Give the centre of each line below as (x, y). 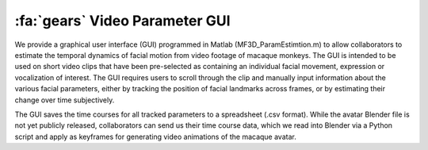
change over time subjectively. (65, 100)
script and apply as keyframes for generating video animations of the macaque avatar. (155, 137)
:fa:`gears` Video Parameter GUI (122, 21)
